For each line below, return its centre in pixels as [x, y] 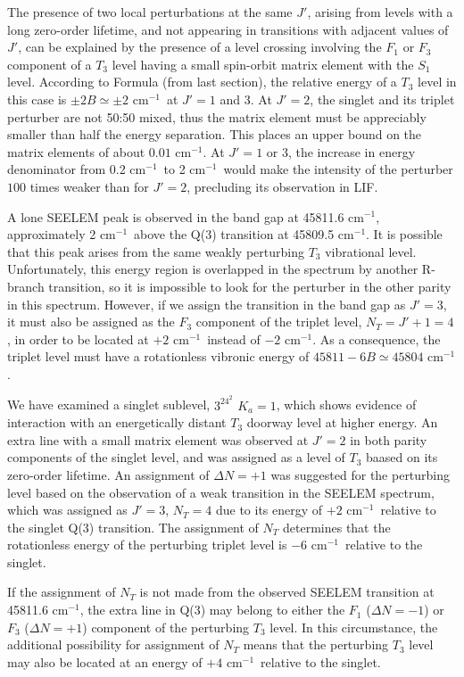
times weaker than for [89, 186]
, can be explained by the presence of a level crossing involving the [200, 47]
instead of [234, 338]
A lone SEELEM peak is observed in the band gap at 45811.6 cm [186, 216]
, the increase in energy [352, 151]
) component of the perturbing [166, 627]
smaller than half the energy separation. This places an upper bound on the [215, 134]
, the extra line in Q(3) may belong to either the [212, 610]
